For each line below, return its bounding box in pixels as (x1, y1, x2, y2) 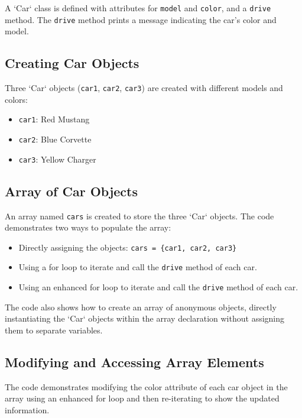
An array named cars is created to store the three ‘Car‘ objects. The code (5, 209, 274, 222)
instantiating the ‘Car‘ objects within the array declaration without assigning (5, 312, 285, 325)
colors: (5, 93, 28, 105)
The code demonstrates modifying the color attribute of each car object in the (5, 380, 288, 393)
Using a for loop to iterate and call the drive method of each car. (18, 261, 257, 273)
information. (5, 403, 50, 416)
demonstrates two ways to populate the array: (5, 221, 171, 234)
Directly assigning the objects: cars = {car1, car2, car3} (18, 241, 237, 253)
